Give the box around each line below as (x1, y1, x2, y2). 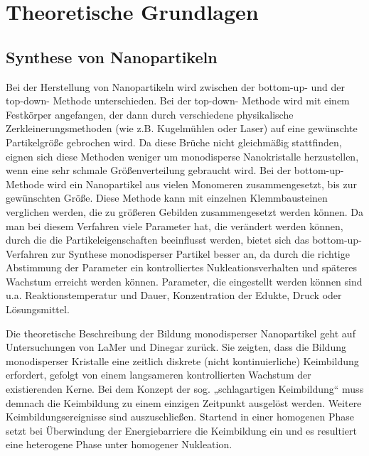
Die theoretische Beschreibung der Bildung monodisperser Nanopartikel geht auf (6, 325, 355, 340)
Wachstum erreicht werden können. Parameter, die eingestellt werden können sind (6, 273, 363, 288)
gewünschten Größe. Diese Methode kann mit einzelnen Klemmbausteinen (6, 190, 328, 205)
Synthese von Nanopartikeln (6, 45, 218, 67)
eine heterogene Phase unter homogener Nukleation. (6, 437, 232, 452)
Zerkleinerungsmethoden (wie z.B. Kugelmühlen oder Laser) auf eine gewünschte (6, 121, 358, 136)
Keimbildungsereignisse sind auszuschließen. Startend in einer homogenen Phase (6, 409, 355, 424)
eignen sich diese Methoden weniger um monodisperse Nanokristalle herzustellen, (6, 148, 359, 163)
